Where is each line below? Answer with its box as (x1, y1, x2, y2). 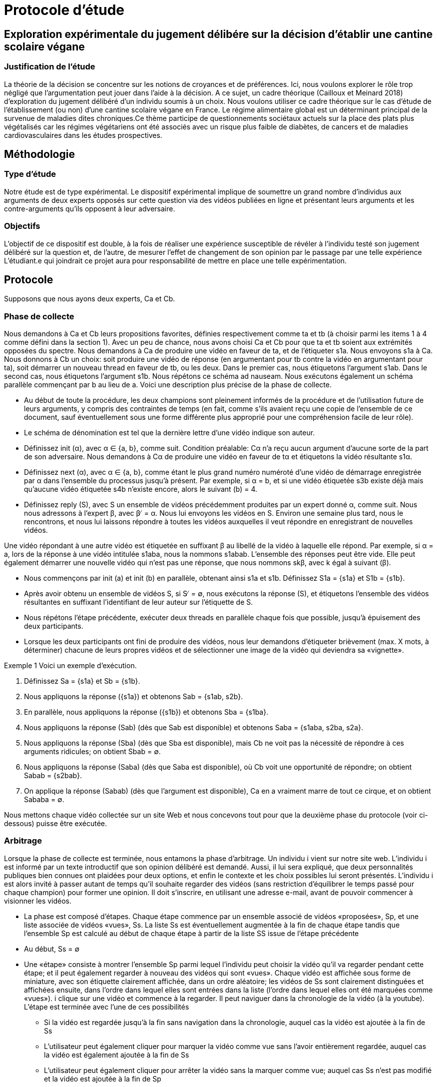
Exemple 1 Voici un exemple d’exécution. (4, 661, 137, 670)
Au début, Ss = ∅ (24, 944, 80, 953)
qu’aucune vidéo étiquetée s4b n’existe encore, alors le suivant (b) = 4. (24, 485, 258, 494)
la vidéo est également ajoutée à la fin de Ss (44, 1050, 189, 1059)
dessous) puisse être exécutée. (4, 819, 107, 828)
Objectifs (4, 221, 40, 231)
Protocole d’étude (4, 1, 125, 18)
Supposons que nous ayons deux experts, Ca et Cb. (4, 294, 175, 303)
